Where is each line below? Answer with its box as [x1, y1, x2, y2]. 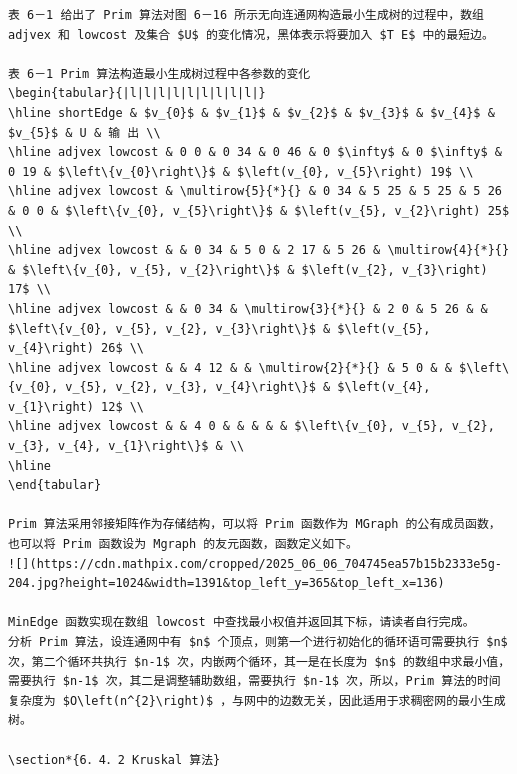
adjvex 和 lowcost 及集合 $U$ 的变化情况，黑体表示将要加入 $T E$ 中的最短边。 [8, 27, 494, 42]
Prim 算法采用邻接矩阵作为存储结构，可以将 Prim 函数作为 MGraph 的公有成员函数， [8, 517, 501, 532]
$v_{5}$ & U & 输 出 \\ [8, 125, 161, 140]
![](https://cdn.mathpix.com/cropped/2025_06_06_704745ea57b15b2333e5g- [8, 556, 502, 571]
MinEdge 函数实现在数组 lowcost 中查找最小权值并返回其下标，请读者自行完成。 [8, 615, 475, 630]
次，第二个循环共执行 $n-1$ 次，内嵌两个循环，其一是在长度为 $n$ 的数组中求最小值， [8, 654, 511, 669]
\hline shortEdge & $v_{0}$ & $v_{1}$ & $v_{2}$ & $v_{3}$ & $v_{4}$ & [8, 105, 495, 120]
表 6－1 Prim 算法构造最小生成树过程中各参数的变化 [8, 66, 311, 81]
